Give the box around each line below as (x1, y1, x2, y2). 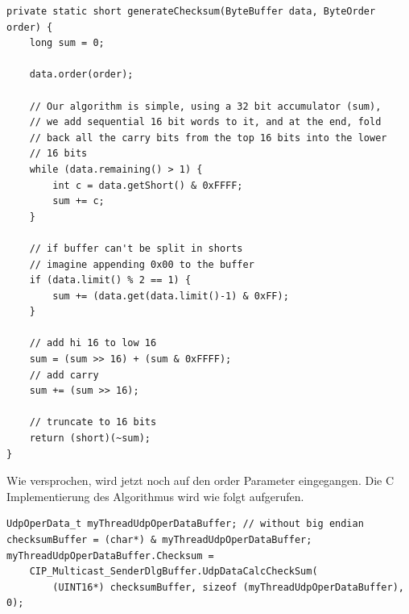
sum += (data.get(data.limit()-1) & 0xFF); (52, 290, 289, 302)
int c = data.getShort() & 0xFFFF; (52, 179, 243, 191)
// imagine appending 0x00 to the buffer (29, 258, 254, 270)
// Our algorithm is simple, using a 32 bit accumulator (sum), (29, 100, 382, 112)
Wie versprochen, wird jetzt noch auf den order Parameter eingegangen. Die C (6, 472, 395, 489)
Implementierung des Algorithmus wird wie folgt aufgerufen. (6, 487, 304, 504)
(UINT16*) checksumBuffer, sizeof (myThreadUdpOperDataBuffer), (52, 581, 404, 593)
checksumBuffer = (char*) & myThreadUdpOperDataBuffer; (6, 534, 312, 545)
